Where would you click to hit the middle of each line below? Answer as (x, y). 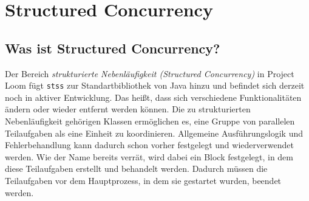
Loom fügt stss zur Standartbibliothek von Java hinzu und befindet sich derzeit (155, 85)
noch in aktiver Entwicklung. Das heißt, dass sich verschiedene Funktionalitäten (153, 97)
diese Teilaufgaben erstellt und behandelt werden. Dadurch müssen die (136, 169)
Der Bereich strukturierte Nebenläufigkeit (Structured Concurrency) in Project (150, 73)
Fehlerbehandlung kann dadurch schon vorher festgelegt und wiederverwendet (149, 145)
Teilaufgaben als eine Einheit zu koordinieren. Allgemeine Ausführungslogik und (154, 133)
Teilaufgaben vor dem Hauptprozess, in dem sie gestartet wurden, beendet (143, 180)
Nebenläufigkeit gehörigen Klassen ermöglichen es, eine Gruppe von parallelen (150, 121)
